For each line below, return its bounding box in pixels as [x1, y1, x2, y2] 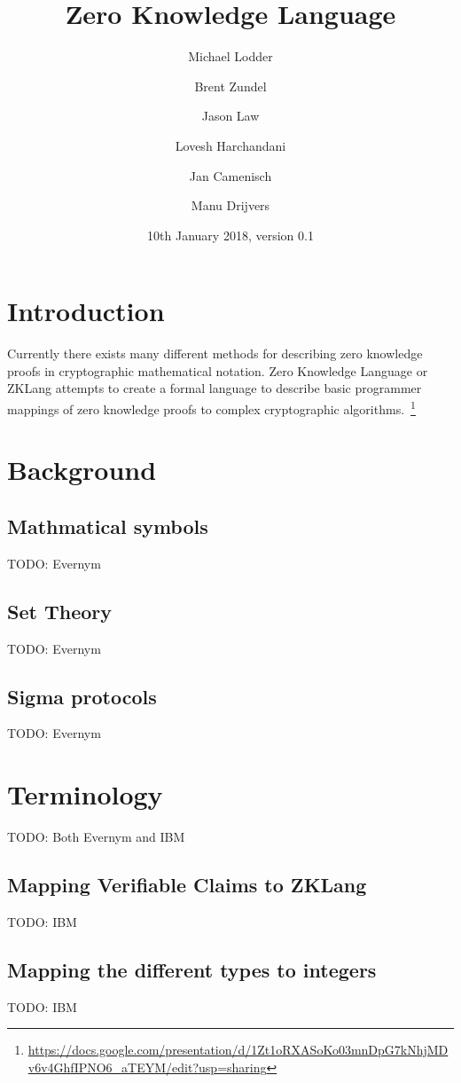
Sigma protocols [7, 682, 157, 710]
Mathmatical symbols [7, 513, 208, 540]
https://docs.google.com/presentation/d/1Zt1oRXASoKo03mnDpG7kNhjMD [27, 1040, 449, 1059]
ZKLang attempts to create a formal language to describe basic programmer [7, 379, 422, 397]
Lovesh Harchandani [175, 136, 286, 154]
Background [7, 451, 157, 488]
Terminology [7, 776, 163, 812]
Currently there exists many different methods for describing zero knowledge [7, 344, 423, 363]
